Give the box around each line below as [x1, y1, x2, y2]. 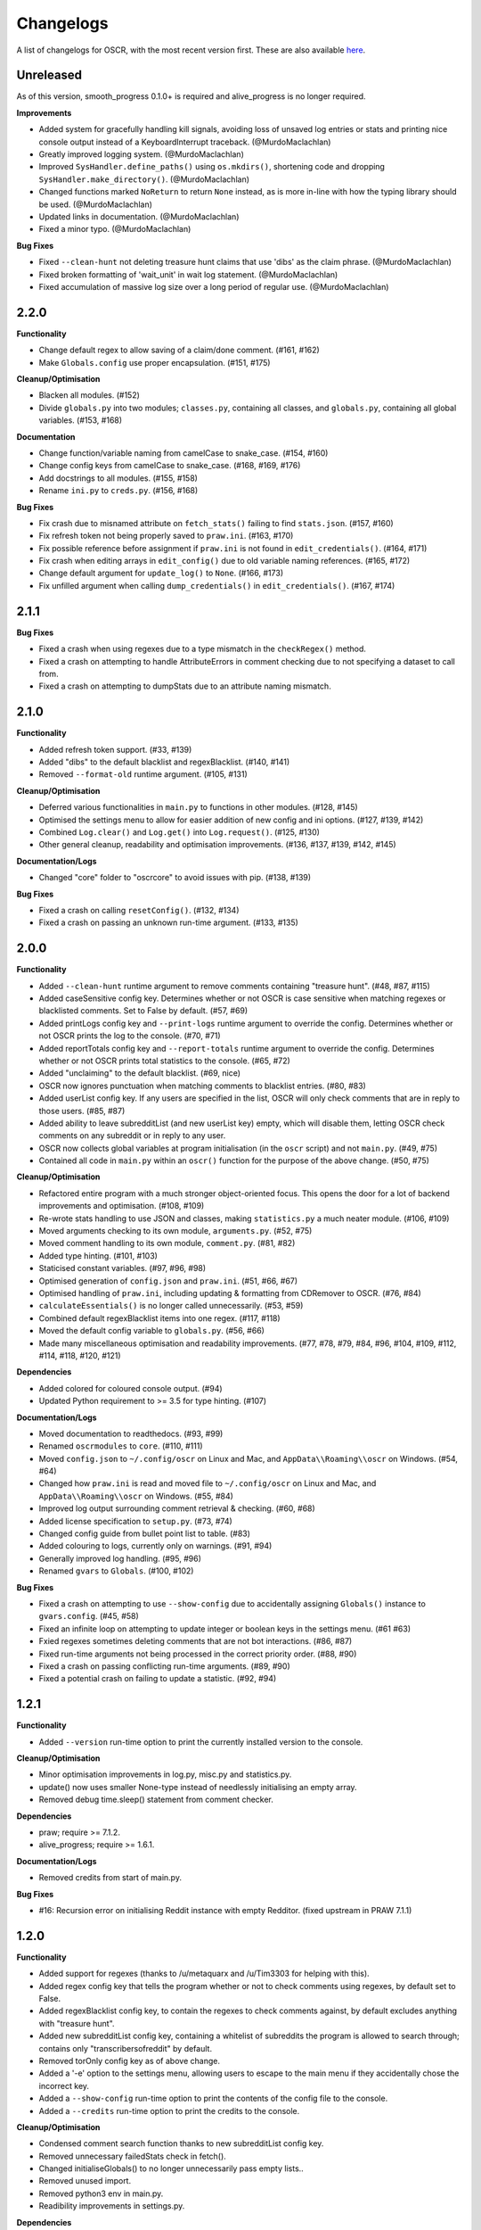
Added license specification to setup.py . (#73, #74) [38, 1516, 233, 1526]
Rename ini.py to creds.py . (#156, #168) [38, 485, 199, 496]
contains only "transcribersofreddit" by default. [38, 2043, 213, 2053]
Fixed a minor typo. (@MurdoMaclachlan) [38, 224, 192, 235]
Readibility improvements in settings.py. [38, 2201, 185, 2211]
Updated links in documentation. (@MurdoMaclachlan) [38, 211, 240, 222]
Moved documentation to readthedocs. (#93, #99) [38, 1428, 224, 1439]
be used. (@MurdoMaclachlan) [38, 199, 153, 210]
